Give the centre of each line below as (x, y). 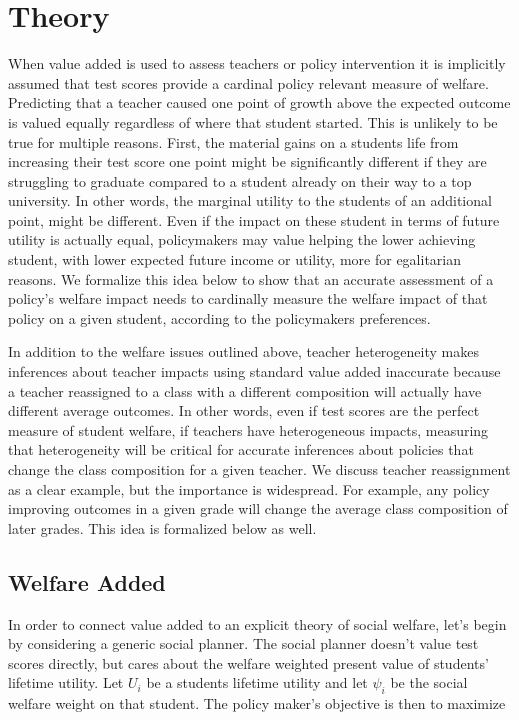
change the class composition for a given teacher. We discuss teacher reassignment (259, 469)
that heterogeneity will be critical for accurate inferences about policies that (241, 449)
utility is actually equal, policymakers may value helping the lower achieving (242, 239)
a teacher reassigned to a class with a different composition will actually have (245, 390)
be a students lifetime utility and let (257, 682)
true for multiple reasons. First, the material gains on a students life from (233, 141)
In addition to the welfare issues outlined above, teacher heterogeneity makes (243, 351)
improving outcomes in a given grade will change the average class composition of (258, 508)
